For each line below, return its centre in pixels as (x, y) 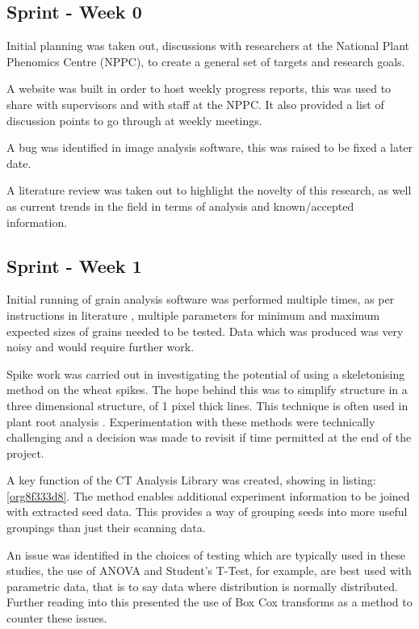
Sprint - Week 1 (74, 265)
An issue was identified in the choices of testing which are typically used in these (206, 554)
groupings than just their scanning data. (106, 528)
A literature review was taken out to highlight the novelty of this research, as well (209, 190)
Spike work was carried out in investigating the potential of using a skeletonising (206, 373)
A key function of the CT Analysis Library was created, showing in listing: (191, 480)
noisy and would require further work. (101, 347)
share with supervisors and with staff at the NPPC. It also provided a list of (195, 104)
